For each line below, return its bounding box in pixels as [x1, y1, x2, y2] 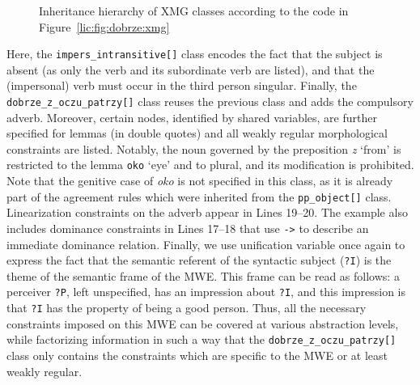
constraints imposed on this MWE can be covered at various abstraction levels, [6, 315, 399, 332]
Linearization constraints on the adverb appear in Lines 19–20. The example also [6, 204, 408, 221]
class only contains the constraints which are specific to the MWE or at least [6, 347, 388, 364]
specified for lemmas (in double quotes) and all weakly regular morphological [6, 125, 388, 142]
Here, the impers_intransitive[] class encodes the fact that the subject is [6, 45, 383, 62]
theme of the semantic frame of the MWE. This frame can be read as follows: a [6, 267, 400, 284]
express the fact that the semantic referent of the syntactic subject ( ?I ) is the [6, 252, 392, 269]
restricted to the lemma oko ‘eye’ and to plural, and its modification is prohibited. [6, 156, 414, 173]
